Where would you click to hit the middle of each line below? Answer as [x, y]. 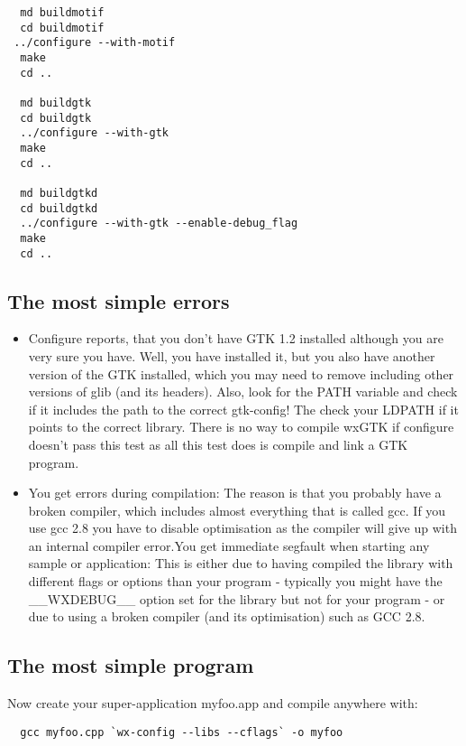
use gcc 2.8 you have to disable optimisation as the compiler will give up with [242, 528]
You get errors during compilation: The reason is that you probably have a [235, 493]
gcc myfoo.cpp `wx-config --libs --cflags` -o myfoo [182, 732]
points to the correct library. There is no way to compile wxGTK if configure [241, 427]
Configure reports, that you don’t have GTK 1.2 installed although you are [236, 338]
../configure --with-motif [95, 43]
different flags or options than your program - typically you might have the [235, 581]
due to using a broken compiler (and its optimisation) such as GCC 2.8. [227, 616]
